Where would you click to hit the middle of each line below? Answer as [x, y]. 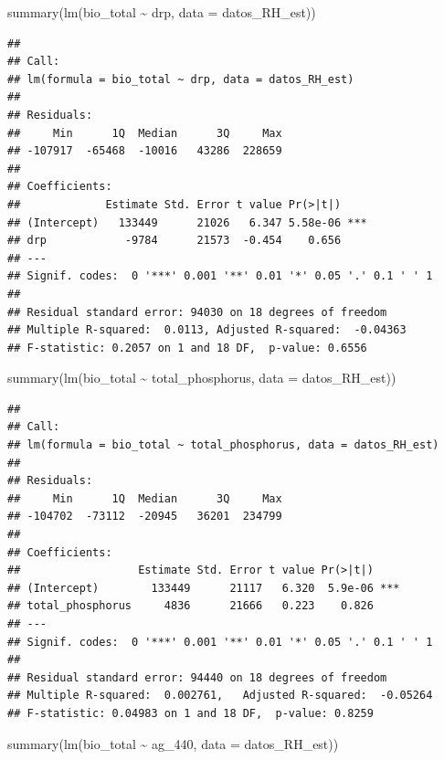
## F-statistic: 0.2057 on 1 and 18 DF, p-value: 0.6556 [187, 348]
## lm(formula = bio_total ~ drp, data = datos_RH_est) [181, 79]
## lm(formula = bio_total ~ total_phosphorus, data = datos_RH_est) [223, 445]
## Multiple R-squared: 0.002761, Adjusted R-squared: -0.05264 [220, 696]
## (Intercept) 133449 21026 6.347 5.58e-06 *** [187, 222]
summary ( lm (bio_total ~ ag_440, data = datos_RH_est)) [173, 743]
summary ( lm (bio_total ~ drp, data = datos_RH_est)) [162, 12]
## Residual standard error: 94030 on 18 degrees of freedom [197, 312]
